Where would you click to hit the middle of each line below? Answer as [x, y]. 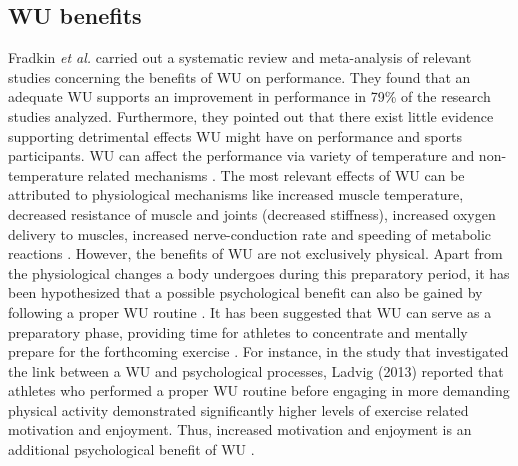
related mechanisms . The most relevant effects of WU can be [276, 174]
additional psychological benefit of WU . [131, 449]
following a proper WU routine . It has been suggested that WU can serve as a [250, 311]
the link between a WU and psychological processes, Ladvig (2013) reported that [256, 370]
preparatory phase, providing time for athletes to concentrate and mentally [238, 331]
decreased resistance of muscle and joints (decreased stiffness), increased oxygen [252, 213]
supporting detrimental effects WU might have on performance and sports [235, 135]
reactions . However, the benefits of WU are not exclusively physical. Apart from [255, 253]
